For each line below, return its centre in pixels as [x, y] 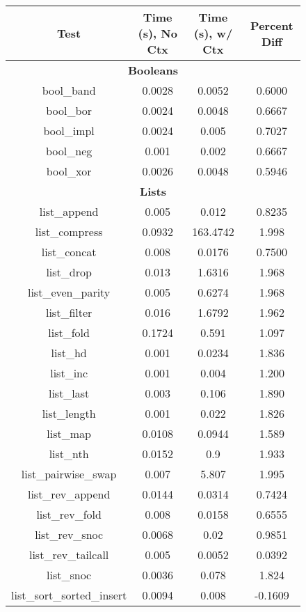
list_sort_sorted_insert [69, 595]
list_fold [69, 332]
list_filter [69, 312]
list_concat [69, 252]
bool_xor [69, 171]
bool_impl [69, 131]
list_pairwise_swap [69, 474]
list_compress [69, 232]
